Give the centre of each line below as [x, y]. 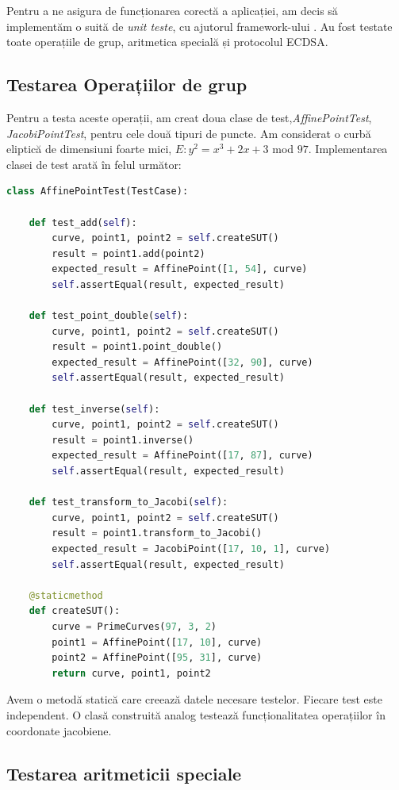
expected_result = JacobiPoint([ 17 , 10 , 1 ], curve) [191, 549]
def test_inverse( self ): [94, 409]
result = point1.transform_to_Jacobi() [157, 533]
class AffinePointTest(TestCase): [98, 192]
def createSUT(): [75, 611]
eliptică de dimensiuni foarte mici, [89, 149]
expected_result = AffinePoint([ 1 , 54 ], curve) [180, 269]
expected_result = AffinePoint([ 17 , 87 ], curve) [182, 456]
